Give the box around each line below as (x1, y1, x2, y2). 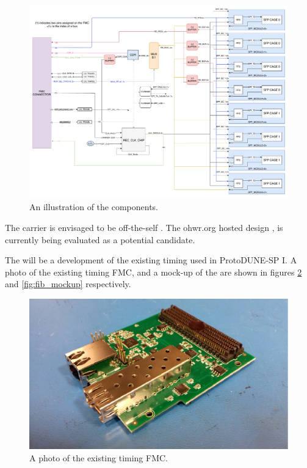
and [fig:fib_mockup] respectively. (5, 277, 131, 290)
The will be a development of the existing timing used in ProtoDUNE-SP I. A (5, 254, 297, 266)
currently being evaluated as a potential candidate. (5, 233, 195, 246)
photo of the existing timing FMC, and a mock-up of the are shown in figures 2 (5, 265, 302, 278)
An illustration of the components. (29, 200, 158, 213)
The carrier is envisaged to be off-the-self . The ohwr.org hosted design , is (5, 221, 283, 233)
